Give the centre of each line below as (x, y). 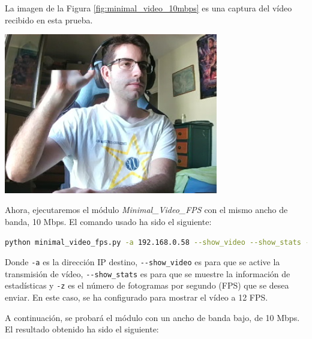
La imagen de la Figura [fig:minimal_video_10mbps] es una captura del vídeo (148, 8)
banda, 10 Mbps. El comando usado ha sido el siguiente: (108, 221)
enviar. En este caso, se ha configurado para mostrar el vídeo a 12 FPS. (136, 297)
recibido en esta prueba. (49, 19)
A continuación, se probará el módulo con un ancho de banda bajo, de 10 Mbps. (152, 317)
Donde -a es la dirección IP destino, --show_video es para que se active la (142, 262)
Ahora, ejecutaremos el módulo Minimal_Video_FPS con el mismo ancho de (146, 210)
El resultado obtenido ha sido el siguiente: (82, 329)
